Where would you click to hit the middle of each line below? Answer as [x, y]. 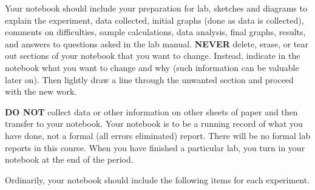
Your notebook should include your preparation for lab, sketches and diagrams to [156, 8]
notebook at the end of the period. [69, 159]
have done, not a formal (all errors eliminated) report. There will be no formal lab [158, 135]
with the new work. [41, 91]
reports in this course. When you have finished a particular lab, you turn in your [155, 147]
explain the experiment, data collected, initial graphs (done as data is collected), [154, 20]
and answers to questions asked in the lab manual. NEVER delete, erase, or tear [157, 43]
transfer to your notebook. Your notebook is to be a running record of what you [154, 124]
